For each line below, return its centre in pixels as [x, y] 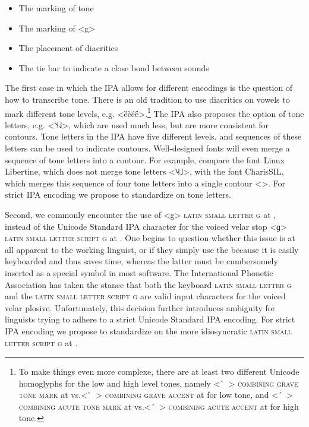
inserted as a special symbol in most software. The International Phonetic [139, 272]
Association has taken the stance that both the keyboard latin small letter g [148, 284]
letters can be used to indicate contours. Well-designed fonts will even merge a [147, 148]
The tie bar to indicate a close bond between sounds [114, 67]
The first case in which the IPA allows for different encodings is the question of [149, 88]
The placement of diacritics [68, 48]
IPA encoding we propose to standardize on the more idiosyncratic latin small [149, 330]
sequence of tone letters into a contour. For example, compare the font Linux [145, 159]
